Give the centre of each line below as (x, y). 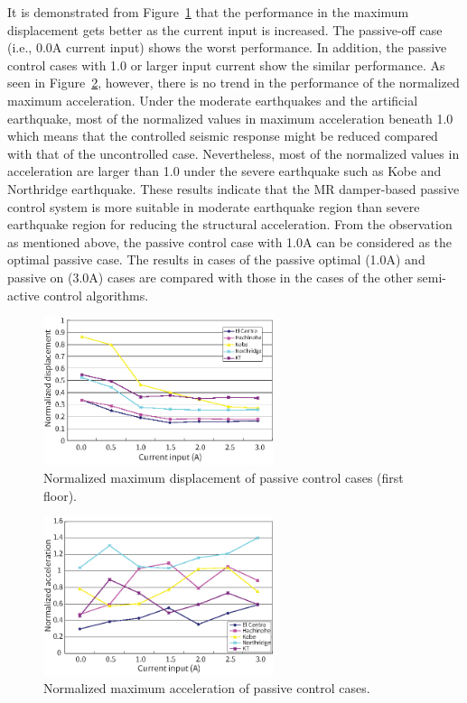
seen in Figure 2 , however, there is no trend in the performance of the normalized (233, 83)
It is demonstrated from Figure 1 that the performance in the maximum (208, 12)
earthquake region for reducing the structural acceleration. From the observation (230, 224)
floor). (61, 495)
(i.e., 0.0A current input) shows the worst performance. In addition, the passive (227, 47)
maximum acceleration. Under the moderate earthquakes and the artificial (213, 100)
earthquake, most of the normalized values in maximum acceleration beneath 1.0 (230, 118)
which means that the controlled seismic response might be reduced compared (223, 136)
